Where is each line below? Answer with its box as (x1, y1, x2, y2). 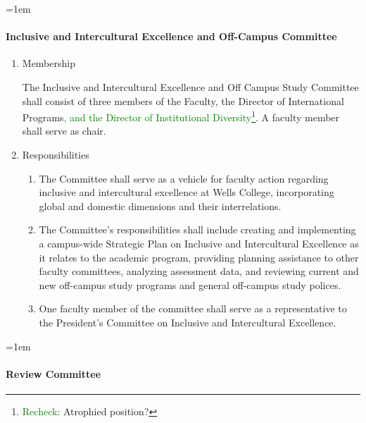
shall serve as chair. (22, 123, 106, 138)
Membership (22, 56, 75, 70)
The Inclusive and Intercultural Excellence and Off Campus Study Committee (22, 79, 359, 94)
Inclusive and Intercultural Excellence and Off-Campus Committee (6, 29, 337, 44)
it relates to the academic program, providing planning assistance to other (39, 250, 359, 264)
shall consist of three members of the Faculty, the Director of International (22, 93, 344, 108)
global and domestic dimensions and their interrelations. (39, 198, 282, 213)
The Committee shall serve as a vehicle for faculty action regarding (39, 171, 329, 185)
